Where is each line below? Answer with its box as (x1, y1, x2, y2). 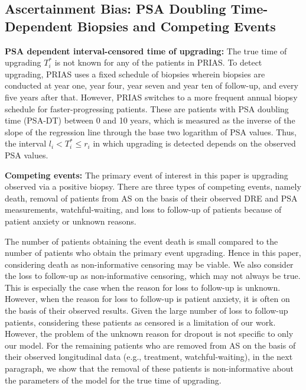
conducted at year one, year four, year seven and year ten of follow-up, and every (5, 79, 298, 92)
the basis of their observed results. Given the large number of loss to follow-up (5, 304, 288, 317)
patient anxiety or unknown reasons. (5, 214, 136, 227)
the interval (5, 137, 47, 149)
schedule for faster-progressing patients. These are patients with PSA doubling (5, 102, 289, 115)
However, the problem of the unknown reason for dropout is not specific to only (5, 327, 294, 340)
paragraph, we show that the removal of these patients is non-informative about (5, 362, 294, 375)
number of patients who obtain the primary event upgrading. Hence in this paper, (5, 246, 301, 259)
